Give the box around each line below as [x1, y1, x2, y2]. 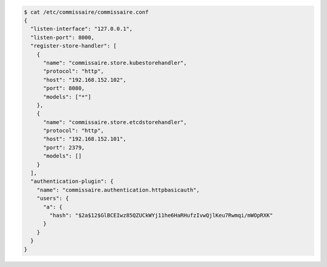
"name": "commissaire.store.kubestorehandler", [43, 59, 187, 66]
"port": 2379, [43, 144, 85, 151]
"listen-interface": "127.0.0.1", [30, 25, 133, 33]
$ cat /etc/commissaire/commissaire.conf [24, 8, 149, 15]
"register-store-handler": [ [30, 42, 117, 50]
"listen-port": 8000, [30, 34, 95, 41]
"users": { [36, 195, 69, 202]
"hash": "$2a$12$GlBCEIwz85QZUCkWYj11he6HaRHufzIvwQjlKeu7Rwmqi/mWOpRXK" [49, 212, 274, 219]
